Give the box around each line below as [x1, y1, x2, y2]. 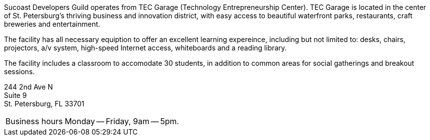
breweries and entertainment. [4, 20, 100, 28]
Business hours [5, 116, 63, 126]
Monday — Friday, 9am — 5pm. [64, 116, 179, 126]
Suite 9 [4, 91, 27, 99]
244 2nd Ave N [4, 83, 53, 91]
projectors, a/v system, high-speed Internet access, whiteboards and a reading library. [4, 44, 287, 52]
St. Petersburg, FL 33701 [4, 99, 84, 108]
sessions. [4, 67, 35, 76]
